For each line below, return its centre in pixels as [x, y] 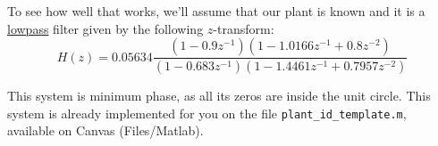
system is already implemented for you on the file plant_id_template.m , [207, 113]
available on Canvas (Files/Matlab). [105, 130]
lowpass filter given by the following [105, 28]
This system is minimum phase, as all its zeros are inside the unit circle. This [219, 96]
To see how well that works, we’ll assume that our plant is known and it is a [216, 11]
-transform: [244, 28]
